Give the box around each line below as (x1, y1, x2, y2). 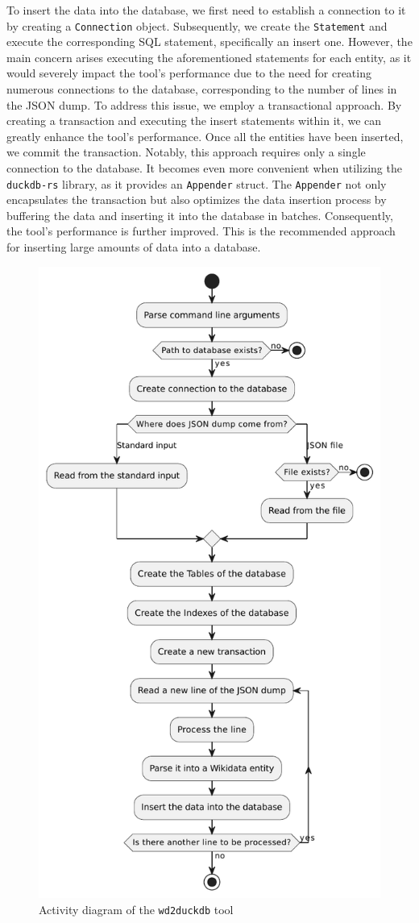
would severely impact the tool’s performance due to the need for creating (6, 64, 371, 81)
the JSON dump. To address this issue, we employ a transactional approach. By (6, 96, 402, 113)
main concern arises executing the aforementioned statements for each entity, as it (6, 48, 412, 65)
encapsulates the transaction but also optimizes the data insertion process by (6, 191, 387, 208)
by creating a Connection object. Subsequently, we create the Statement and (6, 17, 388, 34)
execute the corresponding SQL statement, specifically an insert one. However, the (6, 33, 413, 50)
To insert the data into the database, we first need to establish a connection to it (6, 2, 406, 18)
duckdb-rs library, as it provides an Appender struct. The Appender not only (6, 175, 387, 192)
